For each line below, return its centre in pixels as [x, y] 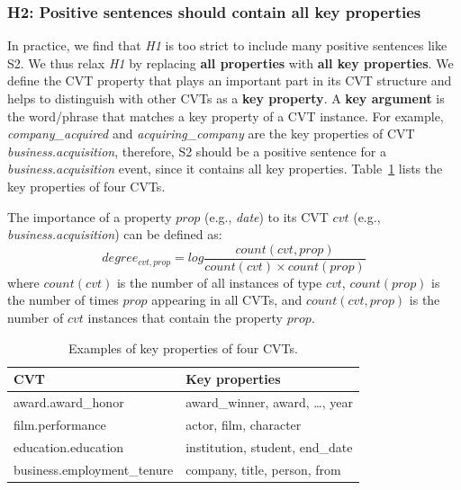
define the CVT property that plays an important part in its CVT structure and [230, 80]
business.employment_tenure [94, 469]
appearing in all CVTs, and [227, 300]
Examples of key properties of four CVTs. [183, 347]
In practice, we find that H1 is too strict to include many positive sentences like [227, 45]
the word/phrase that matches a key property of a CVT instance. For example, [226, 116]
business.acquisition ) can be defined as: [115, 234]
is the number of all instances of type [219, 282]
